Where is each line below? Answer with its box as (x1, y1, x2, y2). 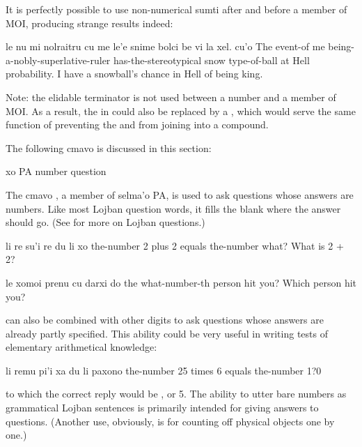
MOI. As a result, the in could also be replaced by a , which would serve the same (6, 103, 356, 118)
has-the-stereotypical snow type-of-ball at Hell (113, 52, 310, 67)
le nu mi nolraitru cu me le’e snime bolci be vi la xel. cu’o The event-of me (6, 39, 325, 54)
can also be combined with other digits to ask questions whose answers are (6, 312, 324, 327)
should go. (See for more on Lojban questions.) (6, 215, 205, 229)
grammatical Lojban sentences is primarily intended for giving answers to (6, 400, 319, 415)
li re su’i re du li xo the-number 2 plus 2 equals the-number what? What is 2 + (6, 238, 344, 252)
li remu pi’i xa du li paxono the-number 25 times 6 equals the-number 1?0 (6, 363, 322, 377)
